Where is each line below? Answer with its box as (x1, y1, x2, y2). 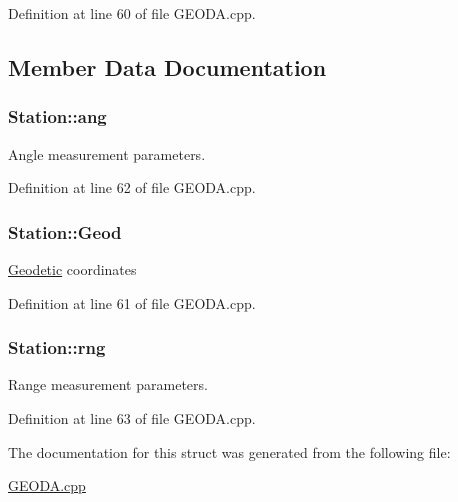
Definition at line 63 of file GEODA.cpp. (8, 408, 256, 428)
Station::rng (8, 335, 106, 360)
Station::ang (8, 104, 107, 129)
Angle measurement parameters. (8, 143, 206, 164)
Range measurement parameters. (8, 374, 208, 395)
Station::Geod (8, 219, 122, 244)
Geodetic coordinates (8, 259, 137, 279)
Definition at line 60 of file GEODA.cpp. (8, 3, 256, 23)
